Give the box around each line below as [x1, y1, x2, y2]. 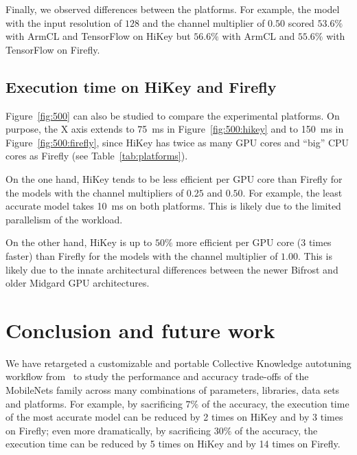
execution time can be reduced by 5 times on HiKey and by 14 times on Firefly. [5, 436, 341, 451]
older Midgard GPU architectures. [5, 276, 150, 290]
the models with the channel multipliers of [5, 185, 184, 199]
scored [288, 15, 314, 30]
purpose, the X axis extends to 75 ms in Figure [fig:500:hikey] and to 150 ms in [5, 122, 344, 136]
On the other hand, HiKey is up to [5, 235, 152, 249]
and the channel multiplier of [142, 15, 265, 30]
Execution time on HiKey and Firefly [5, 76, 277, 97]
